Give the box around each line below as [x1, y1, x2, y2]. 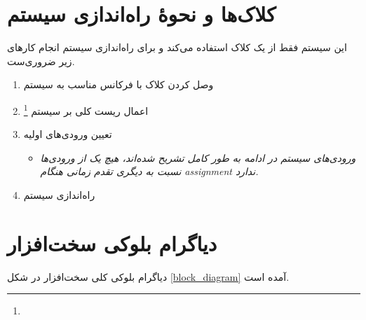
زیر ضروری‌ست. [7, 53, 75, 68]
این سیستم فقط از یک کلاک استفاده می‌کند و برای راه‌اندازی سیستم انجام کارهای [7, 40, 347, 55]
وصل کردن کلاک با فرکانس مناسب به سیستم [23, 77, 214, 92]
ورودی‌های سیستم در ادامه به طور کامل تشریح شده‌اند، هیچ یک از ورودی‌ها [40, 150, 356, 165]
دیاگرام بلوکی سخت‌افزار [7, 228, 217, 257]
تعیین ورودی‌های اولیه [23, 127, 112, 141]
